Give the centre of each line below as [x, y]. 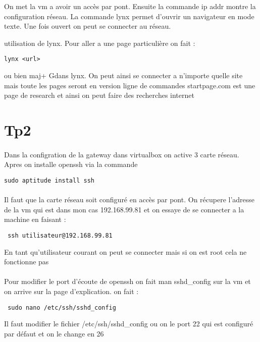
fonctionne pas [27, 262]
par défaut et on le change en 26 [54, 333]
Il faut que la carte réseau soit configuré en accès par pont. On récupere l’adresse [129, 199]
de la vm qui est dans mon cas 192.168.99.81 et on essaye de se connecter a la [124, 209]
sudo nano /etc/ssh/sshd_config [62, 307]
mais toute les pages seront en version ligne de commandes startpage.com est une [130, 85]
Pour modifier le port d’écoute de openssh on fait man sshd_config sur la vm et [127, 281]
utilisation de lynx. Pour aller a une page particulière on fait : [100, 43]
